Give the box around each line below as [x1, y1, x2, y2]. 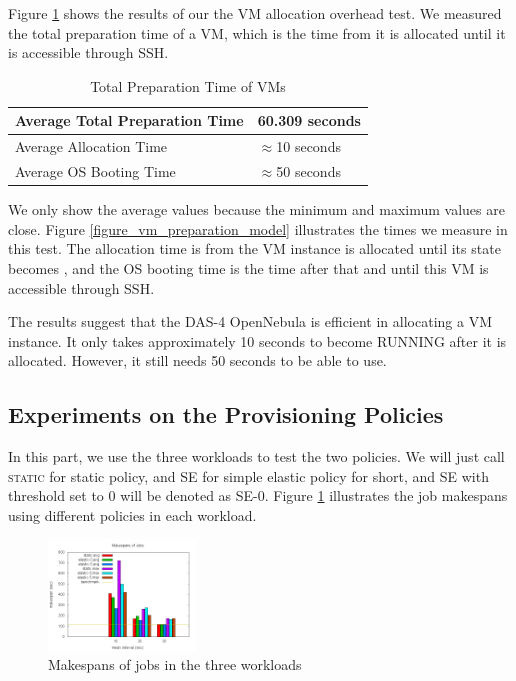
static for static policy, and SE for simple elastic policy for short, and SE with [8, 465, 489, 486]
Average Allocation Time [15, 136, 168, 157]
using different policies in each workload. [8, 504, 257, 525]
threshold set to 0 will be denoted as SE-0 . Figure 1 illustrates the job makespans [8, 485, 508, 506]
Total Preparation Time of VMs [90, 75, 286, 96]
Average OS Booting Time [15, 161, 176, 182]
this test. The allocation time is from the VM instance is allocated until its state [8, 238, 501, 259]
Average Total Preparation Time [15, 110, 244, 131]
